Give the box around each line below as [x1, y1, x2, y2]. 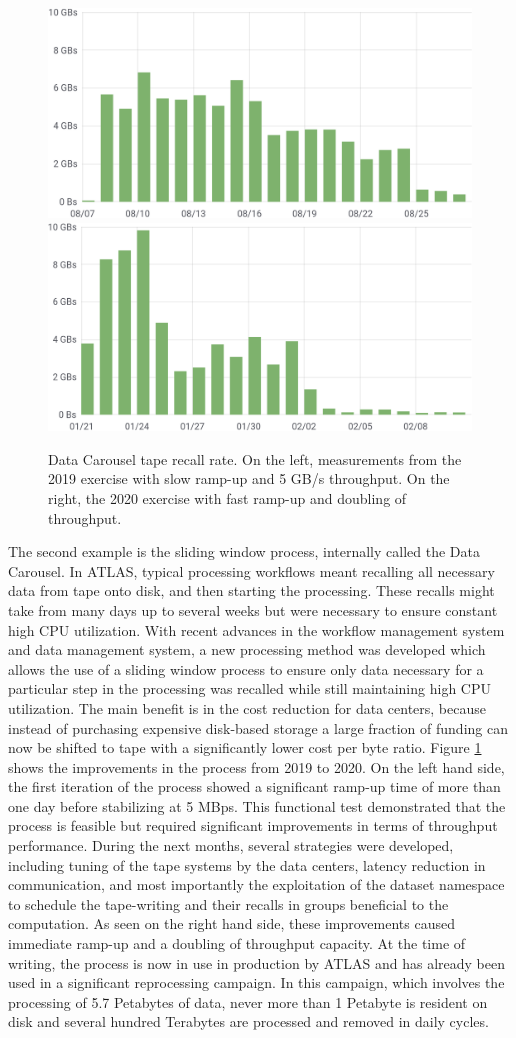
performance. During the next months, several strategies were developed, [8, 835, 454, 856]
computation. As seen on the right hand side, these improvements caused [8, 913, 455, 934]
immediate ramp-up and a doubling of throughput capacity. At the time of [8, 933, 466, 954]
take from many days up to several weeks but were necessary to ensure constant [8, 599, 498, 620]
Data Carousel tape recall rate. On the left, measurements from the [48, 448, 462, 469]
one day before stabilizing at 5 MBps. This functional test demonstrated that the [8, 795, 506, 816]
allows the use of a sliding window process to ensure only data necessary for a [8, 658, 484, 679]
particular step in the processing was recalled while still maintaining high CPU [8, 678, 491, 699]
